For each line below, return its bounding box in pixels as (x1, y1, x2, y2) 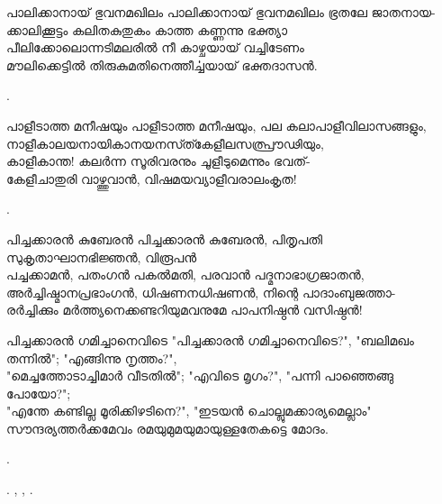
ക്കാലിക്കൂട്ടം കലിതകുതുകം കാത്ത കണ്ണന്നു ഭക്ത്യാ (6, 20, 288, 39)
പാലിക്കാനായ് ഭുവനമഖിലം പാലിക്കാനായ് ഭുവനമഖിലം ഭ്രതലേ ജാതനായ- (6, 3, 436, 21)
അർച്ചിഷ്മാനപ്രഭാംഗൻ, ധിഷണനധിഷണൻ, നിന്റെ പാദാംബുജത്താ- (6, 282, 396, 301)
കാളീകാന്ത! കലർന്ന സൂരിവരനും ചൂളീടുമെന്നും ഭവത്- (6, 151, 311, 170)
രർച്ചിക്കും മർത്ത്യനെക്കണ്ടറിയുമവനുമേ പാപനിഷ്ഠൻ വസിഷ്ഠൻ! (6, 300, 363, 319)
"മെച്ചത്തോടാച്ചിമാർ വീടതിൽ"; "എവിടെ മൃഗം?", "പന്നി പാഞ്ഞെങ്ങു (6, 366, 394, 385)
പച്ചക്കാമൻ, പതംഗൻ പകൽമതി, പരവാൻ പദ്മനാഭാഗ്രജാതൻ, (6, 265, 365, 284)
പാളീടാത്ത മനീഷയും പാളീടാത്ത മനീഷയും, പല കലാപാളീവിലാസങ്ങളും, (6, 115, 427, 134)
